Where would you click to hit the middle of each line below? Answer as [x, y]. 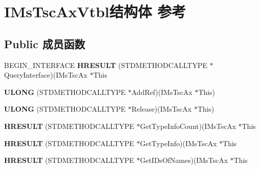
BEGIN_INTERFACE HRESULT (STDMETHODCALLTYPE [106, 65]
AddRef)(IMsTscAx [162, 92]
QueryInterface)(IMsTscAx [46, 75]
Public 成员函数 [45, 43]
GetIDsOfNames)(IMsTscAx [184, 160]
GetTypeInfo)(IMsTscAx [178, 143]
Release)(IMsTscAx [162, 109]
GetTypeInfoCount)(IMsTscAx [188, 126]
